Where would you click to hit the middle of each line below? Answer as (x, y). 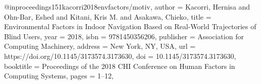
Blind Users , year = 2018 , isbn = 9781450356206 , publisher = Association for (124, 36)
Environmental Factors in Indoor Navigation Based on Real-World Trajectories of (130, 26)
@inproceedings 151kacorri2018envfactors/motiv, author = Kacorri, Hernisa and (127, 7)
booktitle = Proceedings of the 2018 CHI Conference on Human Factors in (120, 66)
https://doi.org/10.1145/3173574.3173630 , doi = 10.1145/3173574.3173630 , (120, 56)
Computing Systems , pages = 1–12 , (59, 76)
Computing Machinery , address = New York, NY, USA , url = (100, 46)
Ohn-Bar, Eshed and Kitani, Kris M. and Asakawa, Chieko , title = (108, 16)
